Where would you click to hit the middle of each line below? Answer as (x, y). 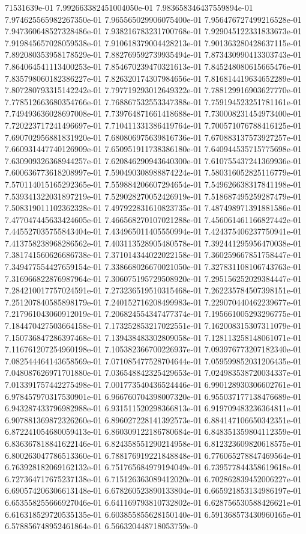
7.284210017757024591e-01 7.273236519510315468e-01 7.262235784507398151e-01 (153, 290)
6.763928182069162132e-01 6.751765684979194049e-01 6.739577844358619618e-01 (153, 467)
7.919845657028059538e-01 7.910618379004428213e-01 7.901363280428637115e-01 (153, 42)
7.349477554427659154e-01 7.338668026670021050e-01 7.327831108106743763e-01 (153, 267)
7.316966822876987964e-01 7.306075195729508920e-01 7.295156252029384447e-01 (153, 278)
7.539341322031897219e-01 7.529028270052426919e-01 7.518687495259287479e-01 (153, 196)
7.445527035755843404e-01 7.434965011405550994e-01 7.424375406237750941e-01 (153, 231)
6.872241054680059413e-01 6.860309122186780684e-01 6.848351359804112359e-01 (153, 431)
